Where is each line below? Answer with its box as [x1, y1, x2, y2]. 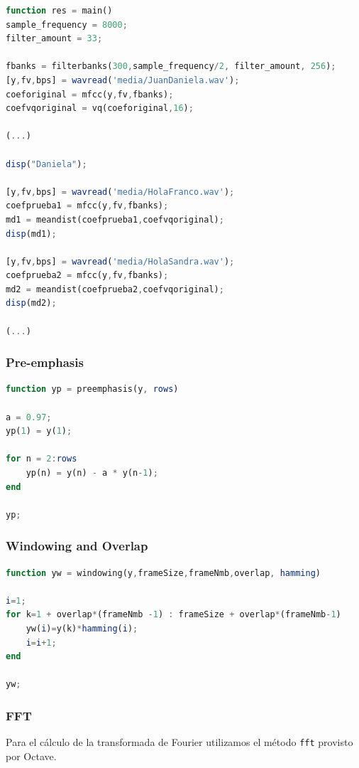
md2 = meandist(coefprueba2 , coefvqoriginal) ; [6, 284, 224, 294]
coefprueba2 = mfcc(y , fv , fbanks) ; [6, 270, 169, 281]
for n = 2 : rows [6, 454, 77, 464]
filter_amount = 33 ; [6, 33, 103, 44]
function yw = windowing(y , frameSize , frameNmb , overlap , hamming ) [6, 567, 321, 578]
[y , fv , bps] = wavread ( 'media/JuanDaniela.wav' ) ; [6, 75, 240, 85]
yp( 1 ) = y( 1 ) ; [6, 426, 72, 437]
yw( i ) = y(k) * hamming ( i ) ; [26, 624, 138, 634]
